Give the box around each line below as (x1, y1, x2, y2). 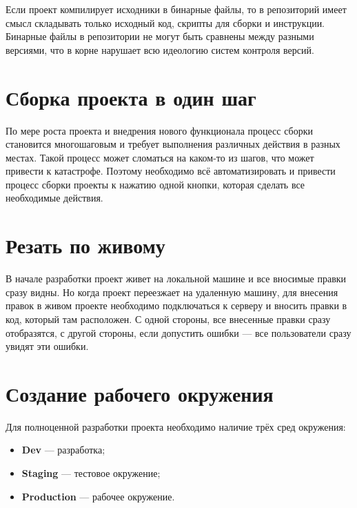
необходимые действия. (6, 190, 103, 205)
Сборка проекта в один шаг (6, 83, 256, 111)
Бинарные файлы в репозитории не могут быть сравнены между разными (6, 29, 314, 43)
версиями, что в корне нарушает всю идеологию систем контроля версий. (6, 42, 314, 57)
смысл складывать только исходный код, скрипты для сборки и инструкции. (6, 15, 325, 30)
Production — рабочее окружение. (21, 489, 175, 503)
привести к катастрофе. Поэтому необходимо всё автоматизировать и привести (6, 164, 336, 178)
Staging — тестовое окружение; (21, 466, 161, 480)
